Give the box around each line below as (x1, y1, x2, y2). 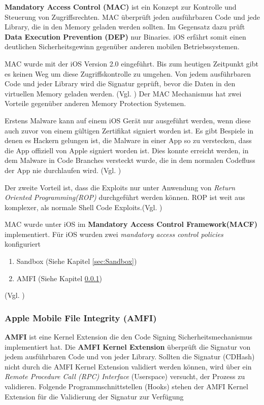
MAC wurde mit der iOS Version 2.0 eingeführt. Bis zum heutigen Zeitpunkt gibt (5, 58, 258, 69)
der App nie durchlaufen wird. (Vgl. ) (5, 164, 121, 175)
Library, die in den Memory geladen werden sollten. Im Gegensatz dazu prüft (5, 21, 245, 32)
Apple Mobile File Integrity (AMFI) (5, 311, 157, 324)
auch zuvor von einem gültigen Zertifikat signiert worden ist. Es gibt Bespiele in (5, 125, 254, 136)
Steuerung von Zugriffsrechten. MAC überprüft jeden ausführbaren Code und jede (5, 11, 260, 22)
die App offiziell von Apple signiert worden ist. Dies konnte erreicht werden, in (5, 145, 249, 155)
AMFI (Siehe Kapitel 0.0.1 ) (16, 273, 103, 283)
